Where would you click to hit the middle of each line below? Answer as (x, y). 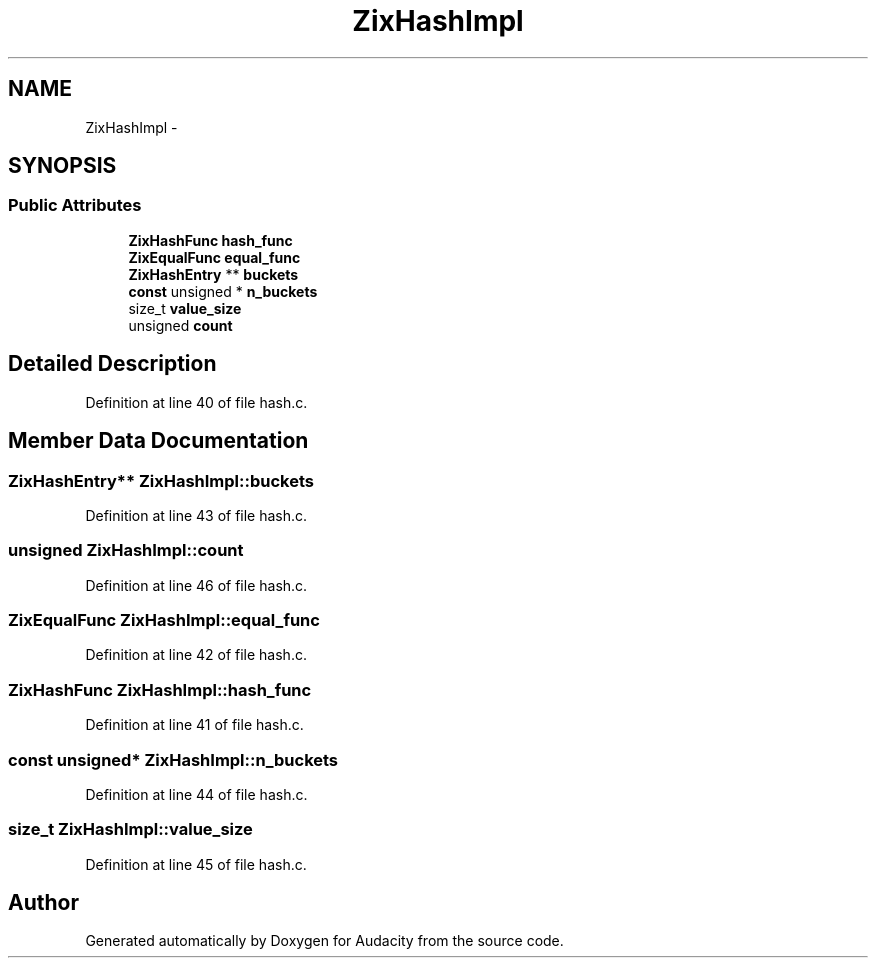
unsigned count (180, 325)
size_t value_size (185, 308)
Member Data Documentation (158, 441)
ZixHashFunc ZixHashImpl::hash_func (160, 689)
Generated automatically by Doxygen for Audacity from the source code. (324, 941)
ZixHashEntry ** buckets (213, 274)
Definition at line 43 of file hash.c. (196, 515)
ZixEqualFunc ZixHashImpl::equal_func (164, 620)
